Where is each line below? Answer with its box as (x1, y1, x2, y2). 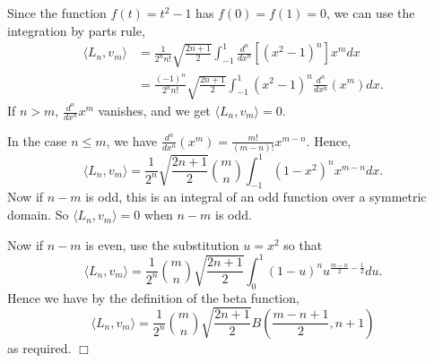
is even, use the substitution (85, 235, 239, 254)
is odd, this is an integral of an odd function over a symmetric (85, 187, 427, 206)
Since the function (7, 4, 107, 22)
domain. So (7, 205, 69, 224)
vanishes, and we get (98, 101, 211, 120)
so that (283, 235, 323, 254)
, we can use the (326, 4, 415, 22)
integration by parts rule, (7, 21, 145, 39)
